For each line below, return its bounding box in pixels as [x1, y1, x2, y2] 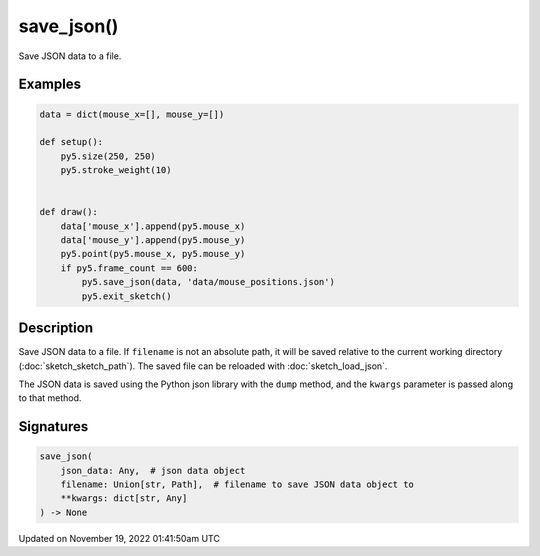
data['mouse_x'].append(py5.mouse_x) [60, 220, 246, 232]
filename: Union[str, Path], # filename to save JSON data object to [60, 479, 415, 490]
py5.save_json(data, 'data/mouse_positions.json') [81, 276, 335, 288]
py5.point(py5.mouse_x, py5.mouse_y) [60, 248, 246, 260]
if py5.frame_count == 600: [60, 262, 199, 274]
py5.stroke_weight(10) [60, 165, 172, 176]
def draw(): [39, 206, 99, 218]
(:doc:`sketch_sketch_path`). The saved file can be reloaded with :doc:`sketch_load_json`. [18, 360, 388, 372]
